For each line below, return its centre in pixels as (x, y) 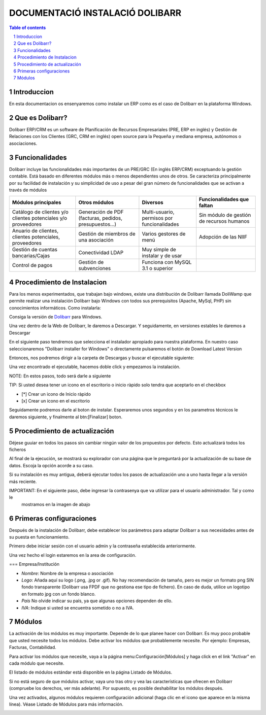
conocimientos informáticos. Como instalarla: (55, 307)
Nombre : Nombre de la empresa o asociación (67, 573)
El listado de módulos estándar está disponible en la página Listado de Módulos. (91, 672)
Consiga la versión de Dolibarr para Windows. (56, 317)
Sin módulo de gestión (225, 215)
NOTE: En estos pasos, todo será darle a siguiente (60, 376)
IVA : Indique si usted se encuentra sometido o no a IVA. (78, 608)
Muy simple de (159, 250)
